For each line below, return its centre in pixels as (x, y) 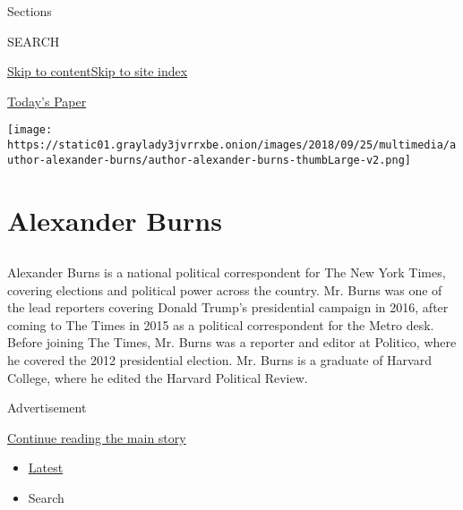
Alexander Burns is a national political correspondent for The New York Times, (227, 272)
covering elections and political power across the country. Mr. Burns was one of (225, 289)
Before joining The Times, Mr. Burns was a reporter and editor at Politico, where (232, 342)
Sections (30, 11)
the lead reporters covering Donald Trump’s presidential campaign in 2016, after (228, 307)
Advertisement (47, 408)
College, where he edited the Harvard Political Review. (158, 377)
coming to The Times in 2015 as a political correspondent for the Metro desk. (221, 324)
